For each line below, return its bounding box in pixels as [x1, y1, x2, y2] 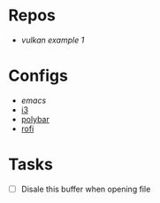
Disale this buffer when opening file [20, 183, 151, 194]
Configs [8, 66, 68, 86]
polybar [20, 113, 50, 124]
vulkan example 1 [20, 35, 85, 45]
